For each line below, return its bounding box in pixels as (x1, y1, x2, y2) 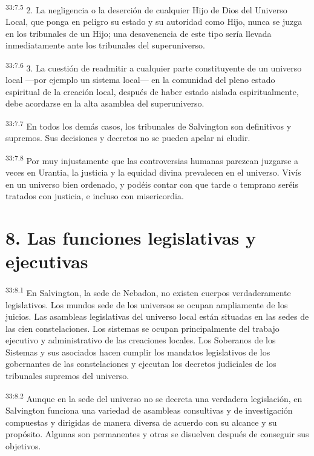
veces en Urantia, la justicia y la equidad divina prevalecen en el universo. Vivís (5, 166, 301, 179)
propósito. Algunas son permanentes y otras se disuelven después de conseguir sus (5, 428, 309, 440)
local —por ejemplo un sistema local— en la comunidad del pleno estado (5, 73, 275, 86)
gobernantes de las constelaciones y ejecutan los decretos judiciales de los (5, 357, 276, 370)
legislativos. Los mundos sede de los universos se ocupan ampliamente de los (5, 298, 288, 311)
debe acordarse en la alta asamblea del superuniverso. (5, 97, 204, 110)
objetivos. (5, 439, 41, 452)
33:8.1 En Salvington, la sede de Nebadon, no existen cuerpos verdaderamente (5, 285, 291, 299)
